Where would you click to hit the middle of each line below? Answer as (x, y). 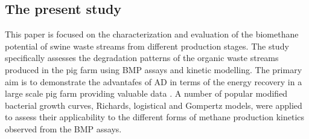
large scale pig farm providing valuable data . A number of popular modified (146, 93)
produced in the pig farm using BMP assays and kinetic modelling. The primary (154, 69)
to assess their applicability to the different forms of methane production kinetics (155, 117)
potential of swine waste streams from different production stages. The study (147, 46)
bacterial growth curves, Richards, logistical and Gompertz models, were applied (154, 105)
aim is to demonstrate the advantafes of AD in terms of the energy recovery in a (154, 81)
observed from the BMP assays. (63, 128)
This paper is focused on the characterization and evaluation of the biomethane (152, 34)
